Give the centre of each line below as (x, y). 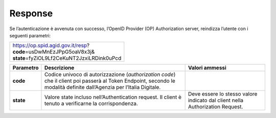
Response (31, 13)
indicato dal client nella (216, 101)
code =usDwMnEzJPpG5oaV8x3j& (54, 52)
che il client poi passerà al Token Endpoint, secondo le (110, 81)
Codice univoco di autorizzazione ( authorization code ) (110, 75)
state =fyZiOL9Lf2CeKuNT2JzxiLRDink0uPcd (67, 58)
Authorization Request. (215, 107)
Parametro (26, 68)
